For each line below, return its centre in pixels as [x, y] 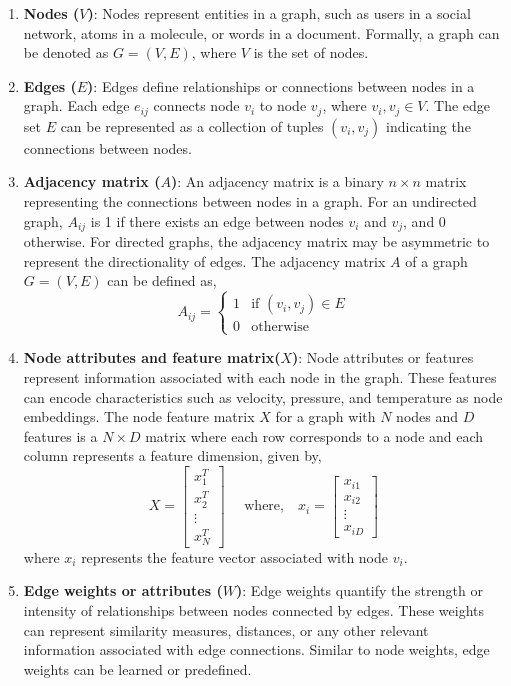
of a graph [436, 260]
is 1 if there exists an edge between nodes [217, 220]
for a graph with [325, 416]
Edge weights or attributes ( [123, 590]
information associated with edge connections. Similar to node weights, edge [256, 649]
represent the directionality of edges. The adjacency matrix [204, 260]
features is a [60, 435]
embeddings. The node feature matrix [139, 416]
